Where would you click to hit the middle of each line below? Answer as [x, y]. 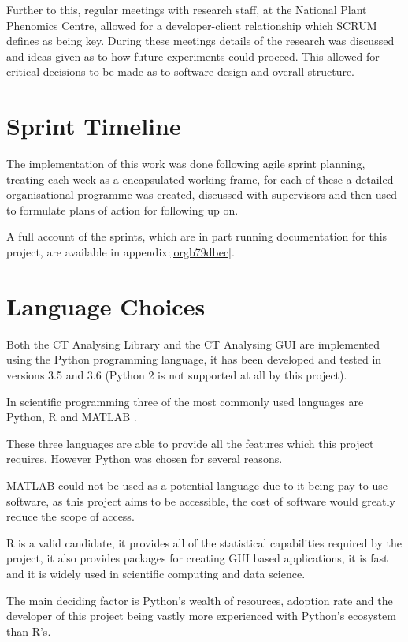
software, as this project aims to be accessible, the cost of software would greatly [201, 500]
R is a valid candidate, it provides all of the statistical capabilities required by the [204, 542]
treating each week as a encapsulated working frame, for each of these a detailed [200, 179]
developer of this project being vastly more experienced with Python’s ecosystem [201, 616]
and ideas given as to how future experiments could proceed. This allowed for [193, 56]
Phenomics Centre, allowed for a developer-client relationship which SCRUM [192, 25]
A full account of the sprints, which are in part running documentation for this [197, 236]
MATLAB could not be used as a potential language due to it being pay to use [197, 485]
